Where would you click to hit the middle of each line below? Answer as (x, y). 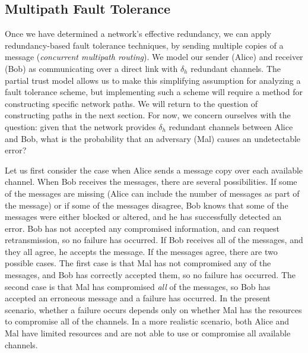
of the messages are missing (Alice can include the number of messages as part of (152, 193)
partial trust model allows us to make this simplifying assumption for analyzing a (153, 80)
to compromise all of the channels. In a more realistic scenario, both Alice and (147, 321)
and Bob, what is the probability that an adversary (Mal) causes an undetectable (153, 138)
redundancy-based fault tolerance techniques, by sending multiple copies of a (144, 45)
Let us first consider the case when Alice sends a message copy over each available (154, 170)
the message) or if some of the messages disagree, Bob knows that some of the (147, 205)
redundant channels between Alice (231, 126)
